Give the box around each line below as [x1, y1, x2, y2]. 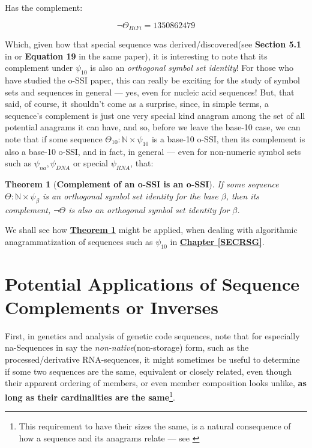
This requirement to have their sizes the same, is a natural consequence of [19, 420, 291, 432]
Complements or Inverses [5, 294, 218, 319]
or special [73, 157, 108, 169]
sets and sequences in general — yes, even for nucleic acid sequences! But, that [5, 85, 295, 98]
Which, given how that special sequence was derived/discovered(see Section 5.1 [5, 38, 302, 50]
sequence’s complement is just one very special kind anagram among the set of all [5, 109, 305, 121]
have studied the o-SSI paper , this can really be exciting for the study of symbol [5, 74, 301, 86]
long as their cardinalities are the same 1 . [5, 389, 175, 403]
